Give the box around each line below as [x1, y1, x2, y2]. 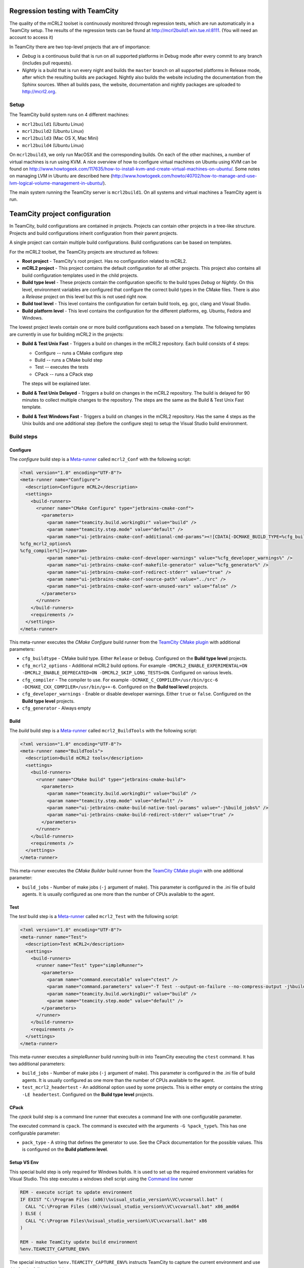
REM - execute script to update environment [20, 1189, 133, 1195]
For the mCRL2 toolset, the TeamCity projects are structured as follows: [9, 249, 159, 255]
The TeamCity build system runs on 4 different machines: [9, 112, 129, 118]
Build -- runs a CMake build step [34, 357, 103, 363]
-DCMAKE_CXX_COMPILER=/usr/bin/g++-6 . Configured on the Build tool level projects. [22, 684, 209, 690]
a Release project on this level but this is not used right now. [22, 293, 147, 299]
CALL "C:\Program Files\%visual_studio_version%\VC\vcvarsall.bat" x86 [25, 1218, 207, 1223]
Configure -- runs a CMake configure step [34, 350, 123, 356]
